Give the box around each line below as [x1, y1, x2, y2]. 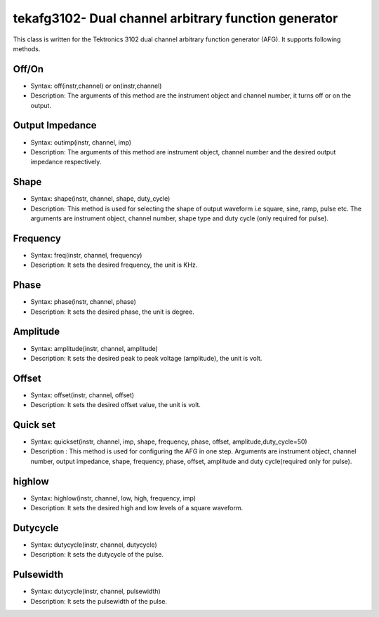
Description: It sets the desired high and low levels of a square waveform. [30, 504, 244, 512]
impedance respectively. [30, 158, 102, 166]
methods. [13, 44, 41, 53]
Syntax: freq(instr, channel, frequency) [30, 251, 142, 259]
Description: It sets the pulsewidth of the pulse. [30, 597, 168, 605]
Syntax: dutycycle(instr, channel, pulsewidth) [30, 587, 161, 596]
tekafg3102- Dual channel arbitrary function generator [13, 11, 338, 26]
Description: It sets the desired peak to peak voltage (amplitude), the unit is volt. [30, 354, 262, 362]
